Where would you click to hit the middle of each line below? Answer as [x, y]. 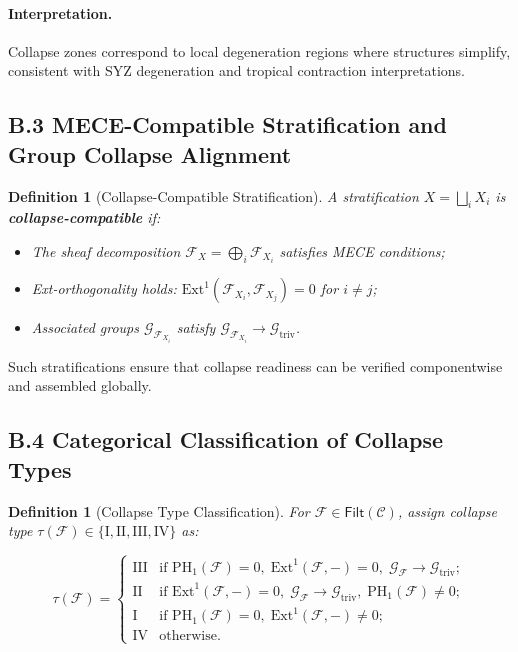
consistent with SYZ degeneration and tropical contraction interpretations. [237, 70]
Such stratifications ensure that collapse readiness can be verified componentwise [255, 365]
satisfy [196, 327]
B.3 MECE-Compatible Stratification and [227, 124]
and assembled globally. [80, 385]
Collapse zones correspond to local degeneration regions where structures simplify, [259, 50]
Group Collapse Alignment [150, 153]
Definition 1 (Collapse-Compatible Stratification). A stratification [213, 195]
